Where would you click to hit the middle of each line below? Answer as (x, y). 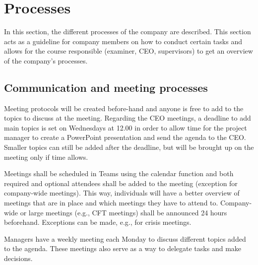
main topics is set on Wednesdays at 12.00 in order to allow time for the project (126, 127)
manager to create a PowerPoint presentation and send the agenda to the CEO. (125, 137)
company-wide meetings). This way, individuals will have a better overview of (122, 193)
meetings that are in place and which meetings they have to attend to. (111, 203)
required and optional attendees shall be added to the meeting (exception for (121, 183)
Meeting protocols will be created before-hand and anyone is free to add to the (124, 108)
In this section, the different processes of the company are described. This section (128, 32)
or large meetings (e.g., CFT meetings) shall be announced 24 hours (124, 212)
